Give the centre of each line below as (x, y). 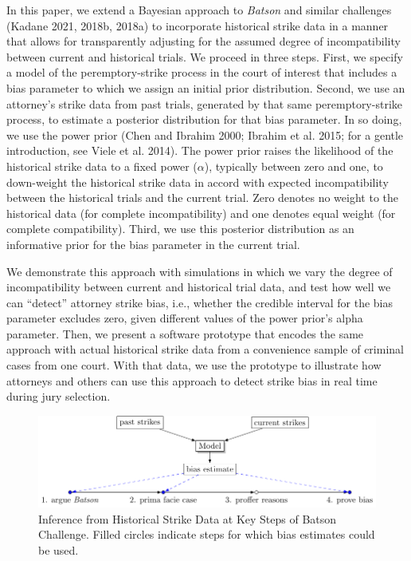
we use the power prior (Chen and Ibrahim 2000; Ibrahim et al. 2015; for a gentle (205, 134)
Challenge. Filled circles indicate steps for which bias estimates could (207, 534)
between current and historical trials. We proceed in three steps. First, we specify (205, 56)
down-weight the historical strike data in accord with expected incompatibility (198, 182)
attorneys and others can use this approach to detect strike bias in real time (192, 380)
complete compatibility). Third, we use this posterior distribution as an (180, 229)
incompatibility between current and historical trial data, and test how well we (199, 287)
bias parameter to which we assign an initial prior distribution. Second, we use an (206, 87)
